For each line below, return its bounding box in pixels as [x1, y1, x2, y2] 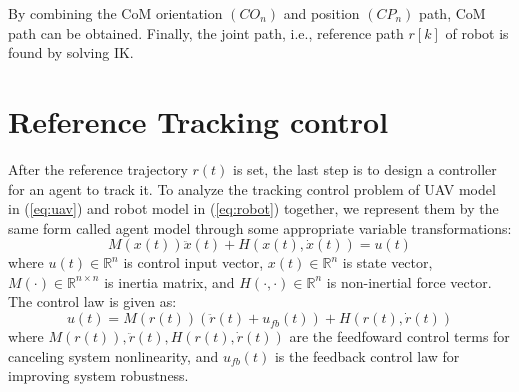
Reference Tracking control [8, 100, 389, 141]
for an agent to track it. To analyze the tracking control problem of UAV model [8, 178, 496, 199]
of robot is [445, 22, 509, 43]
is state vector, [342, 252, 433, 273]
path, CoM [419, 3, 486, 23]
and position [283, 3, 360, 23]
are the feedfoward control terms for [289, 326, 510, 347]
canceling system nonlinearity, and [8, 345, 219, 366]
